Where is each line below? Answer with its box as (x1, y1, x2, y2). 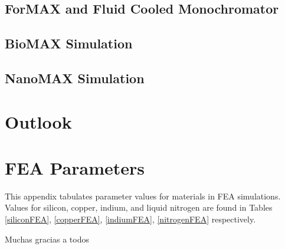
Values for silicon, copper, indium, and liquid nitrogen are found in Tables (5, 201, 273, 214)
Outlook (5, 109, 72, 133)
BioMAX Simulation (5, 34, 133, 53)
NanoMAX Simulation (5, 68, 145, 87)
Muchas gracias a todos (5, 232, 89, 245)
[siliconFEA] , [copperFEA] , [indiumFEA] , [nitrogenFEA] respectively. (5, 213, 256, 225)
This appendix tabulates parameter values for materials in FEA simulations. (5, 189, 281, 202)
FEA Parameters (5, 155, 145, 179)
